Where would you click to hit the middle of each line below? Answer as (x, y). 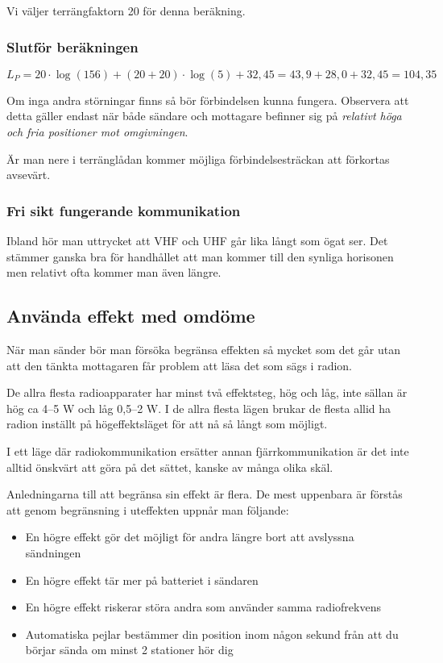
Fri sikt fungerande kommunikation (124, 210)
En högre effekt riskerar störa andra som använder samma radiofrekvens (203, 607)
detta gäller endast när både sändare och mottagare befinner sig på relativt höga (204, 116)
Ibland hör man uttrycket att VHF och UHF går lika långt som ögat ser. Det (197, 240)
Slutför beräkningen (72, 46)
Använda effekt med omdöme (131, 316)
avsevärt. (29, 175)
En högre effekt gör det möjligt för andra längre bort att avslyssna (190, 537)
